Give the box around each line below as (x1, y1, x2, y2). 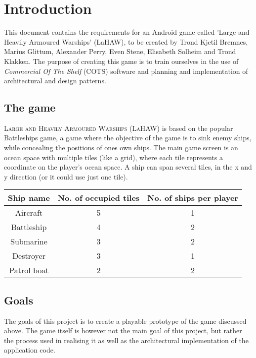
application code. (4, 345, 55, 355)
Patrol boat (9, 264, 49, 276)
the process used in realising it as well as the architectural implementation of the (4, 335, 249, 345)
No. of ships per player (147, 192, 238, 204)
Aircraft (15, 207, 43, 219)
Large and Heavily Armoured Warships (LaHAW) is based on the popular (4, 122, 233, 133)
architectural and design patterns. (4, 75, 106, 86)
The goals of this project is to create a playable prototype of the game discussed (4, 315, 247, 326)
